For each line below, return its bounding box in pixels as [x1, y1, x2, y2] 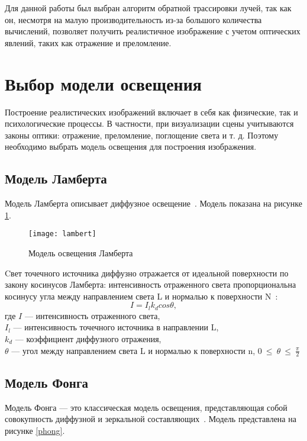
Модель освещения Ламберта [28, 246, 133, 259]
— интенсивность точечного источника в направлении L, [13, 321, 219, 333]
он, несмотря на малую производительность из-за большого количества [5, 13, 262, 25]
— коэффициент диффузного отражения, [15, 332, 161, 345]
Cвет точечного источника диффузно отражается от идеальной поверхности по [5, 266, 289, 279]
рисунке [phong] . [5, 424, 65, 436]
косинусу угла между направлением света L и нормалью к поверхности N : [5, 289, 278, 302]
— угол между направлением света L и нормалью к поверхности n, [11, 344, 256, 356]
